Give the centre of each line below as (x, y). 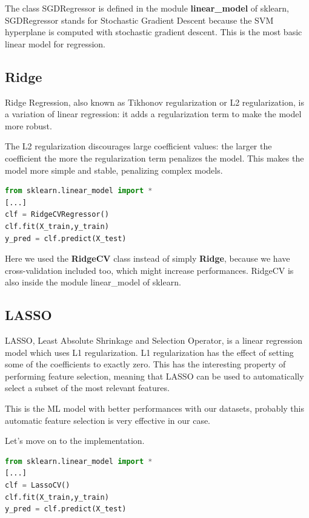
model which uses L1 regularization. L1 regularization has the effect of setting (149, 352)
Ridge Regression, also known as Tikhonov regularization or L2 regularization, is (154, 102)
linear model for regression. (55, 43)
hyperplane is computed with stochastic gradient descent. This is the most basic (154, 32)
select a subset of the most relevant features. (87, 388)
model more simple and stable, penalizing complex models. (114, 170)
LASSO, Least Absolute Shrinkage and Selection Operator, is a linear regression (154, 340)
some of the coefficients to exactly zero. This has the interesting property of (145, 364)
